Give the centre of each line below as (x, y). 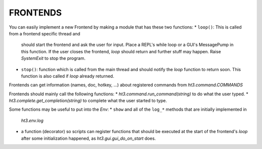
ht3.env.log (32, 120)
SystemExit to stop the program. (53, 59)
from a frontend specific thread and (45, 33)
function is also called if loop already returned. (68, 76)
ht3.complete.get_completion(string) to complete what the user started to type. (88, 101)
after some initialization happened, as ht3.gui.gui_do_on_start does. (89, 138)
